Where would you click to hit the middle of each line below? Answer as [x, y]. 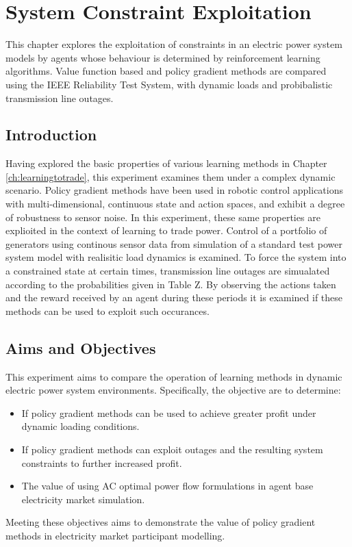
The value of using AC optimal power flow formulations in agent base [167, 486]
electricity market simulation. [83, 499]
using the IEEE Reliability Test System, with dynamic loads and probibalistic [169, 84]
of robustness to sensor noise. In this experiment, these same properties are [163, 217]
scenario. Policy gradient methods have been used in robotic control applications [175, 190]
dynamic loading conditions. [80, 426]
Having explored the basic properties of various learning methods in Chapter [166, 163]
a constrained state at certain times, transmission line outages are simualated [168, 271]
